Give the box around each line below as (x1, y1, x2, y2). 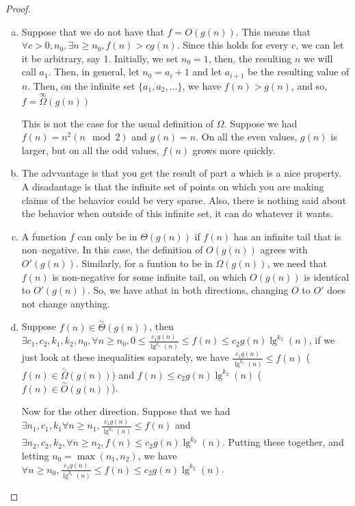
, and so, (291, 78, 328, 92)
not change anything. (21, 296, 110, 310)
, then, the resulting (208, 51, 292, 65)
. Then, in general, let (48, 64, 140, 79)
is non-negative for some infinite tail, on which (52, 269, 247, 283)
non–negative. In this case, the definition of (21, 242, 203, 257)
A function (21, 229, 67, 243)
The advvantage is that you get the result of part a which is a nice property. (21, 166, 342, 180)
